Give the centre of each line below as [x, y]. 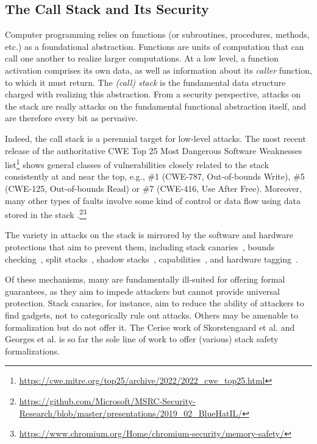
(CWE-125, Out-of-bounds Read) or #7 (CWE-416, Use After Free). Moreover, [153, 188]
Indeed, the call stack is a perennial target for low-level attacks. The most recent [155, 138]
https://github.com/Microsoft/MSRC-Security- [107, 400]
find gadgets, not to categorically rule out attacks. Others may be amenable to [151, 315]
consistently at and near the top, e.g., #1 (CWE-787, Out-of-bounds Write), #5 [155, 176]
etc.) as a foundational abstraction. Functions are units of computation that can [155, 46]
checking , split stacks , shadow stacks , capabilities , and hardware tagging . [151, 259]
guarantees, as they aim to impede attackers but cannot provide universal [142, 291]
